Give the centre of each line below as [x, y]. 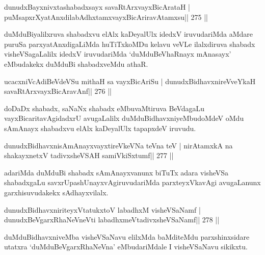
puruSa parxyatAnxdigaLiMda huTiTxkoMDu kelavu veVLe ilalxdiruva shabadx [130, 44]
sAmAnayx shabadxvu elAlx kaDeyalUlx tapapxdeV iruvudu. [100, 128]
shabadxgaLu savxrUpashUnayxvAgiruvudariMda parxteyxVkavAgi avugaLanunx [132, 182]
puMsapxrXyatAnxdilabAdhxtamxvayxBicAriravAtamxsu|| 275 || [106, 17]
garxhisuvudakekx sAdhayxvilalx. [56, 192]
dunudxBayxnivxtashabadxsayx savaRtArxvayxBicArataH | [97, 7]
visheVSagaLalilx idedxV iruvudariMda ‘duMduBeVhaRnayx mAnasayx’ [118, 54]
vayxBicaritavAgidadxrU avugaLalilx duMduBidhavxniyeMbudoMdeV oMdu [124, 118]
